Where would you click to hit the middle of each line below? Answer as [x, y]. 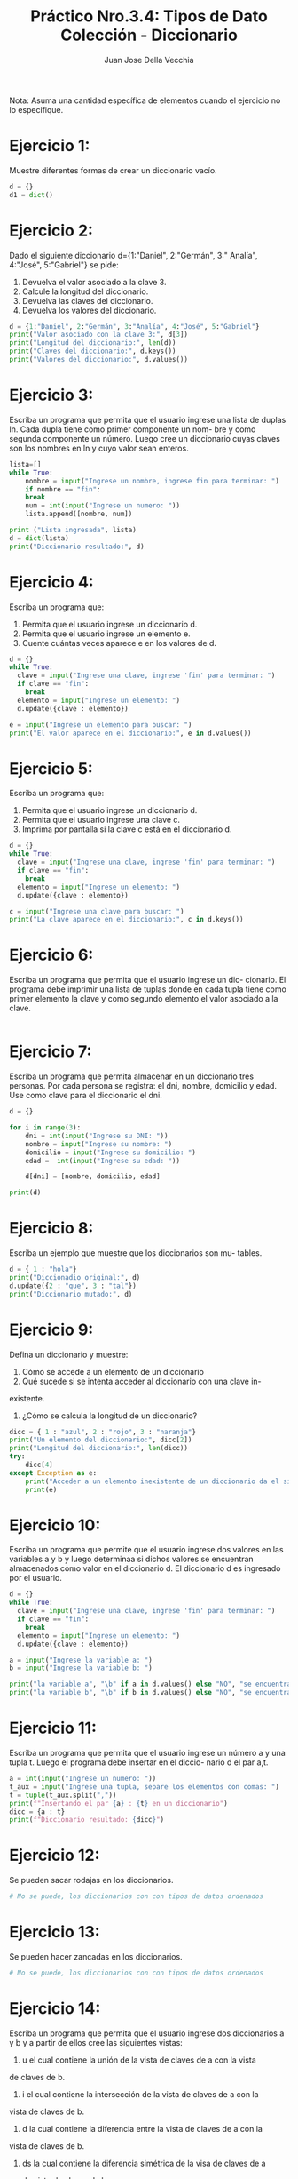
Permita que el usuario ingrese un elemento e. [106, 634]
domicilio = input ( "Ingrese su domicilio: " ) [111, 1153]
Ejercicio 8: [51, 1229]
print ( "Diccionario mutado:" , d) [71, 1294]
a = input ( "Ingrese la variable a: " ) [81, 1660]
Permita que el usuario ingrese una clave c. [101, 820]
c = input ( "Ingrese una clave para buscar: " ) [97, 911]
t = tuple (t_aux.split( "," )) [63, 1795]
